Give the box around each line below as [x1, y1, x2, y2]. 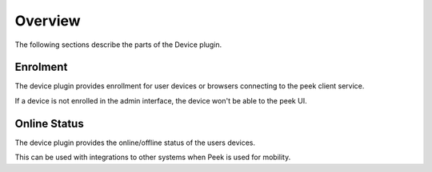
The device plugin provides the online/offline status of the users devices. [14, 138, 256, 147]
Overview [14, 12, 81, 29]
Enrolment [14, 61, 68, 74]
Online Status [14, 116, 84, 131]
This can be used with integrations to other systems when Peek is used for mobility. [14, 152, 291, 162]
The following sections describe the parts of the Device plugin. [14, 40, 222, 49]
